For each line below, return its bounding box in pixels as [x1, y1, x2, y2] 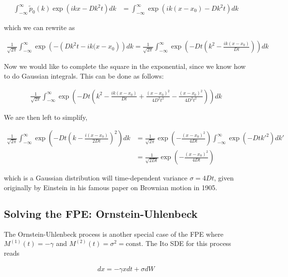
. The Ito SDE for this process [141, 238, 231, 248]
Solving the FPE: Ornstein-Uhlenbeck [4, 206, 198, 221]
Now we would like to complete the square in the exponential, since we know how [4, 61, 246, 71]
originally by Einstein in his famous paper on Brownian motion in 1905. [4, 182, 217, 192]
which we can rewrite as [4, 22, 75, 32]
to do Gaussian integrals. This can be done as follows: [4, 71, 164, 81]
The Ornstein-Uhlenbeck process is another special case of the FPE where [4, 228, 224, 239]
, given [214, 173, 234, 183]
